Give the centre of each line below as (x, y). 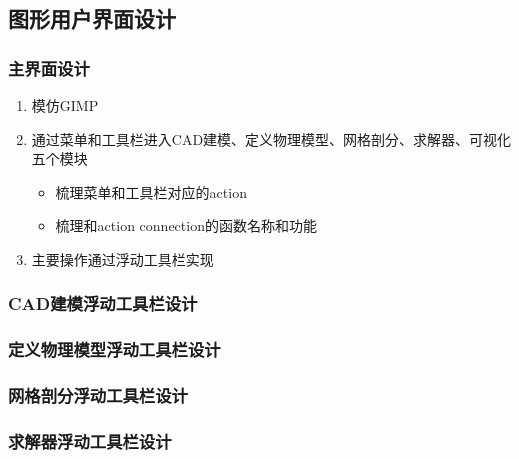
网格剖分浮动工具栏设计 (98, 395)
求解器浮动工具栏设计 (90, 441)
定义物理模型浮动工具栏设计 (114, 349)
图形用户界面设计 (92, 18)
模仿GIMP (65, 105)
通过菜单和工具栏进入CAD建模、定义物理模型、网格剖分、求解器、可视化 (271, 138)
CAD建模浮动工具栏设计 (103, 303)
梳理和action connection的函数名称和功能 (186, 225)
